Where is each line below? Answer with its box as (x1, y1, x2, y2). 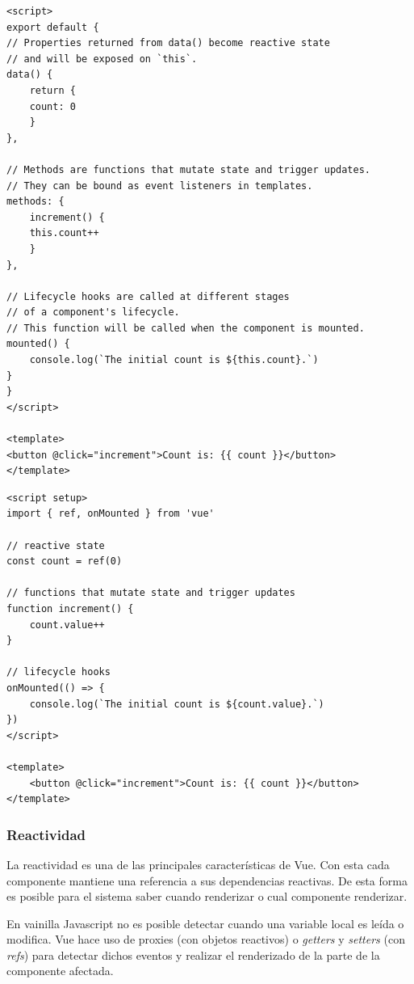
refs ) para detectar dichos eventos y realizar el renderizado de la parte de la (6, 946, 380, 963)
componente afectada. (6, 962, 114, 979)
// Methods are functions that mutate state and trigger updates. (6, 163, 371, 175)
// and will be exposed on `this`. (6, 53, 198, 65)
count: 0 (29, 100, 76, 112)
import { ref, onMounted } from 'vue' (6, 508, 215, 520)
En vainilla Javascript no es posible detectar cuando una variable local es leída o (6, 914, 404, 931)
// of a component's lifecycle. (6, 306, 180, 319)
